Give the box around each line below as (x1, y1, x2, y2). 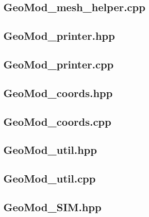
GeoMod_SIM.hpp (3, 199, 101, 214)
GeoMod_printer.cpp (3, 56, 114, 71)
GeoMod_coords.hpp (3, 85, 113, 100)
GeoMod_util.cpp (3, 171, 96, 186)
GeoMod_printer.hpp (3, 28, 115, 43)
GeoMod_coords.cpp (3, 114, 112, 129)
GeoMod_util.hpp (3, 142, 97, 157)
